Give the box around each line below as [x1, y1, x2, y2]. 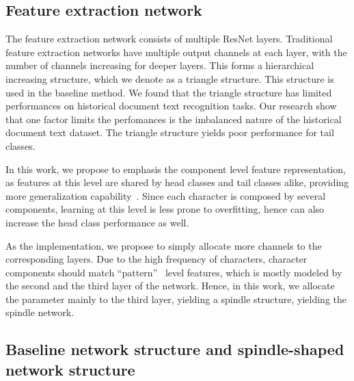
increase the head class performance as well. [5, 215, 189, 229]
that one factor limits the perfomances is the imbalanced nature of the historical [5, 111, 342, 126]
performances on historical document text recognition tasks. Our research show [5, 98, 337, 113]
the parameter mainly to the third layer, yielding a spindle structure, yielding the [5, 291, 346, 306]
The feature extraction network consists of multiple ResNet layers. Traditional [5, 31, 333, 46]
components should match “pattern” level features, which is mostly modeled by [5, 265, 342, 279]
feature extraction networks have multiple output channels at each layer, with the [5, 44, 347, 59]
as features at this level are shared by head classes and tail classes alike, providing [5, 175, 349, 189]
